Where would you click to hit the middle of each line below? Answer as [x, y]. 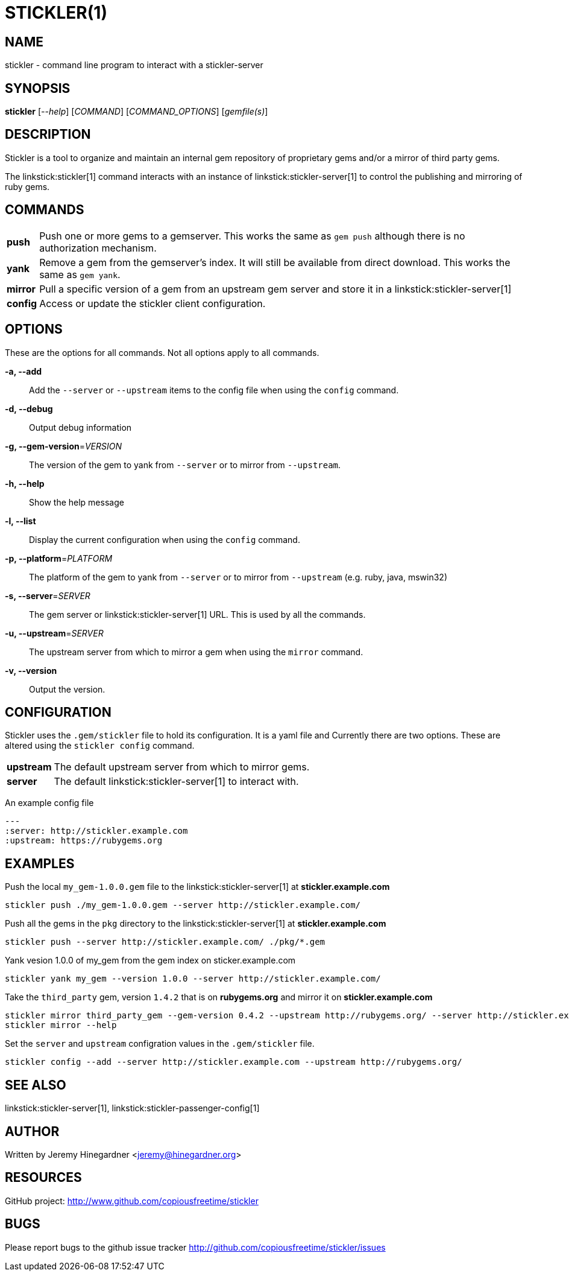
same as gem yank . [80, 274]
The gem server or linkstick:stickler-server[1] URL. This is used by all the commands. [197, 614]
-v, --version [31, 670]
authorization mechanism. [98, 248]
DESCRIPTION [48, 135]
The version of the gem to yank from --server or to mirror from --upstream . [185, 465]
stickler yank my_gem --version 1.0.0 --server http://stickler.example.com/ [193, 979]
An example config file [49, 803]
